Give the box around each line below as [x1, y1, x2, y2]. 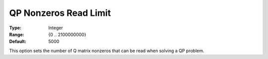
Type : [9, 25, 22, 31]
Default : [9, 39, 27, 45]
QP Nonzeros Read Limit [9, 7, 111, 18]
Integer [48, 25, 63, 31]
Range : [9, 31, 24, 37]
